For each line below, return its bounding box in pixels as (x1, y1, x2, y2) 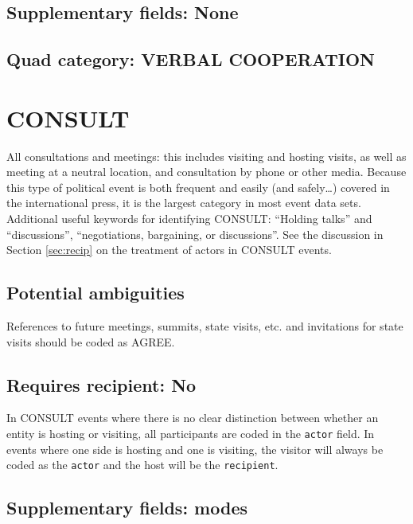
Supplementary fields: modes (6, 495, 248, 520)
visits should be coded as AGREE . (6, 333, 175, 350)
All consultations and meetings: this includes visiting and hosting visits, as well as (6, 147, 407, 164)
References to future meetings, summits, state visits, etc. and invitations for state (6, 318, 403, 334)
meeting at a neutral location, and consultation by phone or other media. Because (6, 163, 407, 180)
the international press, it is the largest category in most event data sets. (6, 194, 361, 211)
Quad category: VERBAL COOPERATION (6, 47, 376, 72)
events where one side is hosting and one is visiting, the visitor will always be (6, 440, 384, 457)
